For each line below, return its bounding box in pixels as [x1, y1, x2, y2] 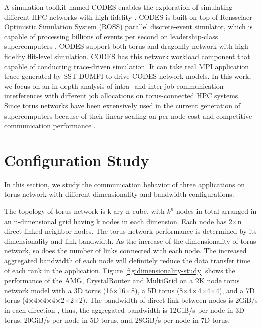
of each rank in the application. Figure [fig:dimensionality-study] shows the [4, 265, 235, 276]
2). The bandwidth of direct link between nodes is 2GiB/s [79, 295, 258, 305]
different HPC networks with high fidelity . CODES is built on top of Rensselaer [4, 11, 252, 22]
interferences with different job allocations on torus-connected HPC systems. [4, 90, 240, 101]
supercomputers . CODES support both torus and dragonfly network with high [4, 41, 248, 51]
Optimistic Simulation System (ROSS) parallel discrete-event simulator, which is [4, 21, 253, 32]
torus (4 [4, 295, 29, 305]
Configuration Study [4, 149, 149, 170]
